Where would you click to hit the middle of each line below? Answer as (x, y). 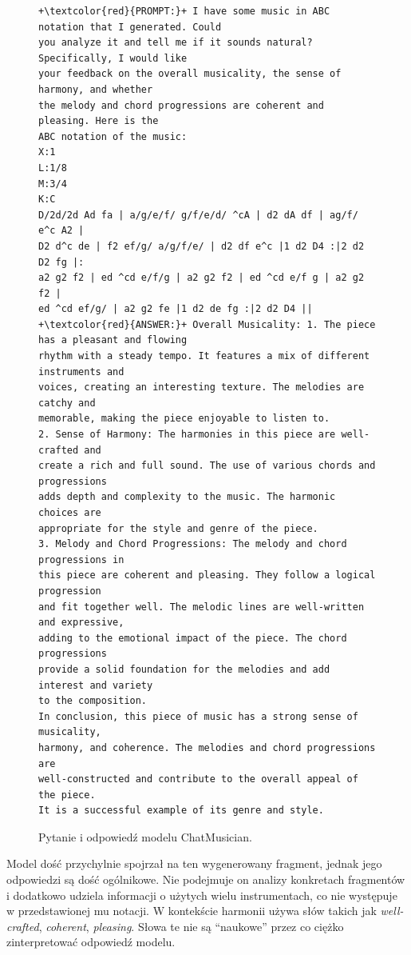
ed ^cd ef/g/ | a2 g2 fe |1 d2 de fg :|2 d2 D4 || (176, 309)
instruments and (81, 372)
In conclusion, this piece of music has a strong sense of (198, 716)
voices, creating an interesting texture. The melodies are (202, 388)
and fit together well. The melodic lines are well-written (202, 607)
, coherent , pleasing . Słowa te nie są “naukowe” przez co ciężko (191, 926)
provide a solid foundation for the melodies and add (184, 669)
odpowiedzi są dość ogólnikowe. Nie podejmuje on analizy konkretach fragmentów (206, 879)
